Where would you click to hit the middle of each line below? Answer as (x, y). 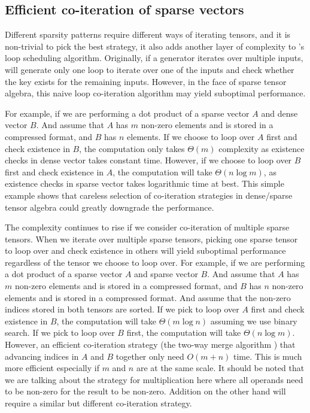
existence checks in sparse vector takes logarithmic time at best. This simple (145, 183)
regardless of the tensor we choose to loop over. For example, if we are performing (155, 262)
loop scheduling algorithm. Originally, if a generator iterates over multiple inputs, (154, 58)
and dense (279, 113)
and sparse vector (166, 274)
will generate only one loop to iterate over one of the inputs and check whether (150, 69)
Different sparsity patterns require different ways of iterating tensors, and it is (148, 34)
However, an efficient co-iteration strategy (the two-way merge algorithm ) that (150, 344)
